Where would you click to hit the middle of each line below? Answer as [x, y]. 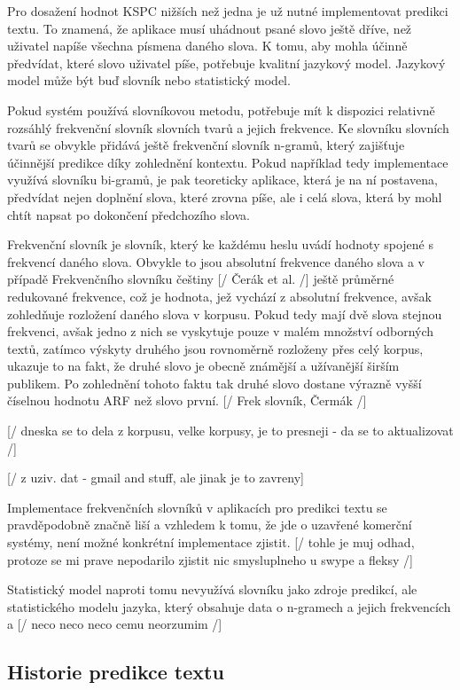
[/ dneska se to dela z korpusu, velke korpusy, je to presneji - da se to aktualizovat [230, 431]
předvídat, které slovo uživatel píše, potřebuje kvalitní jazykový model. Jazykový [226, 63]
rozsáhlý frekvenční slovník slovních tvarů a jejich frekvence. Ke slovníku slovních [228, 127]
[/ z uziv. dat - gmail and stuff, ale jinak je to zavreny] [156, 478]
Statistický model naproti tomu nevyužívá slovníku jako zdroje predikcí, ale [212, 589]
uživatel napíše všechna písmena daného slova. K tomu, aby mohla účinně [207, 46]
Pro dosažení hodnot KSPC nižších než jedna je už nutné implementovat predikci [228, 11]
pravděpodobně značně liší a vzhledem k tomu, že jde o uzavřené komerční [210, 525]
